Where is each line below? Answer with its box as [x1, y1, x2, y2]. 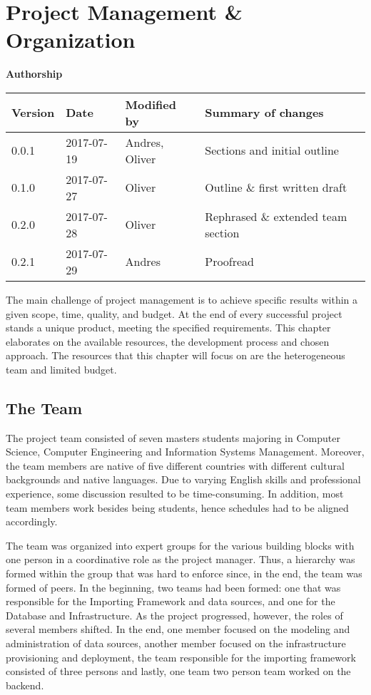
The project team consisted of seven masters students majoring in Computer [6, 430, 340, 445]
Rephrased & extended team [205, 207, 347, 225]
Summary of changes [205, 104, 324, 121]
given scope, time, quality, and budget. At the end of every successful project [6, 306, 342, 321]
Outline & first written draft [205, 179, 347, 196]
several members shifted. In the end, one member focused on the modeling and [6, 622, 350, 637]
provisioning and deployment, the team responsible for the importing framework [6, 649, 356, 664]
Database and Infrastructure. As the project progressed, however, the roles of [6, 607, 343, 622]
